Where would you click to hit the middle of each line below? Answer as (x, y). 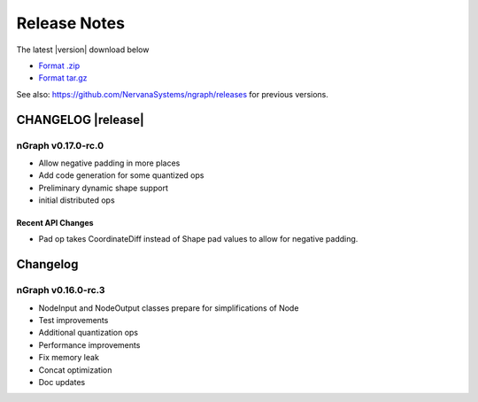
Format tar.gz (63, 78)
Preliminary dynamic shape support (103, 188)
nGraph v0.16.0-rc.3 (61, 290)
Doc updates (62, 382)
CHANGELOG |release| (81, 120)
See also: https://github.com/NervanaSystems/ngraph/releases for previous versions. (173, 94)
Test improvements (73, 320)
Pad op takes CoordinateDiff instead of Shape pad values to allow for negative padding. (198, 239)
